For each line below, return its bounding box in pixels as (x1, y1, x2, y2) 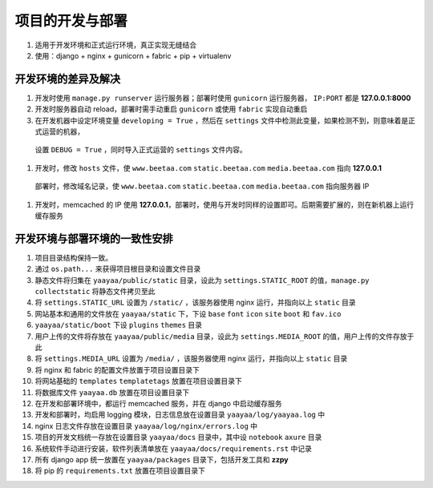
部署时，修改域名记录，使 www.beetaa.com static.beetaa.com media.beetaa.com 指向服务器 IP (34, 181, 370, 192)
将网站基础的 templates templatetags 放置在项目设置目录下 (34, 377, 242, 386)
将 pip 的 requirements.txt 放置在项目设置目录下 (34, 466, 206, 476)
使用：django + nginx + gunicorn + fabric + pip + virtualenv (34, 50, 232, 60)
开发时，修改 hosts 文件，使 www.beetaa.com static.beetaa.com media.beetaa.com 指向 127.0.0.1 (34, 163, 382, 172)
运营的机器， (41, 127, 84, 136)
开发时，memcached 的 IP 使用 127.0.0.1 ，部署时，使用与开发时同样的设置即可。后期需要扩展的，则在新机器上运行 (34, 200, 415, 209)
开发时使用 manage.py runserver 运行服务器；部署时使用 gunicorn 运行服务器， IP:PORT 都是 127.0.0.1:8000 (34, 93, 411, 103)
